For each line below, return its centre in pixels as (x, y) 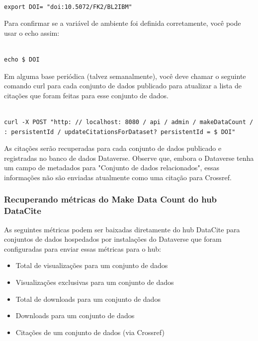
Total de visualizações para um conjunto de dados (92, 265)
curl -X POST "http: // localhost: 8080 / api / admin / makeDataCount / (129, 122)
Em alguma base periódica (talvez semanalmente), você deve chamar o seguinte (125, 76)
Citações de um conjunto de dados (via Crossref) (90, 332)
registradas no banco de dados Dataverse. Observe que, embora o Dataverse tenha (129, 158)
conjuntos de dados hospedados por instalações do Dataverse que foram (113, 239)
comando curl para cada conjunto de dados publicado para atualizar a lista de (123, 86)
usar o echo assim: (32, 33)
